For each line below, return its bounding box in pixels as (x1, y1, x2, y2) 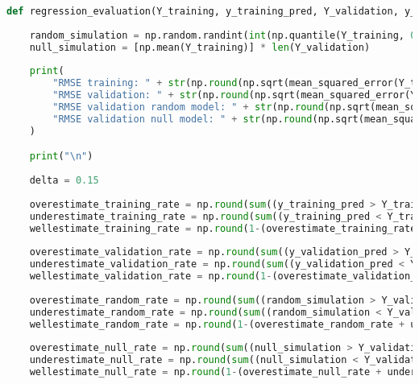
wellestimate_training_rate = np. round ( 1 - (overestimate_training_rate (29, 222, 417, 234)
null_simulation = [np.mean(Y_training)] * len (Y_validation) (29, 41, 371, 53)
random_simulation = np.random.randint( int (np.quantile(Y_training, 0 (29, 29, 417, 41)
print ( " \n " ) (29, 151, 93, 163)
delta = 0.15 (29, 175, 99, 187)
